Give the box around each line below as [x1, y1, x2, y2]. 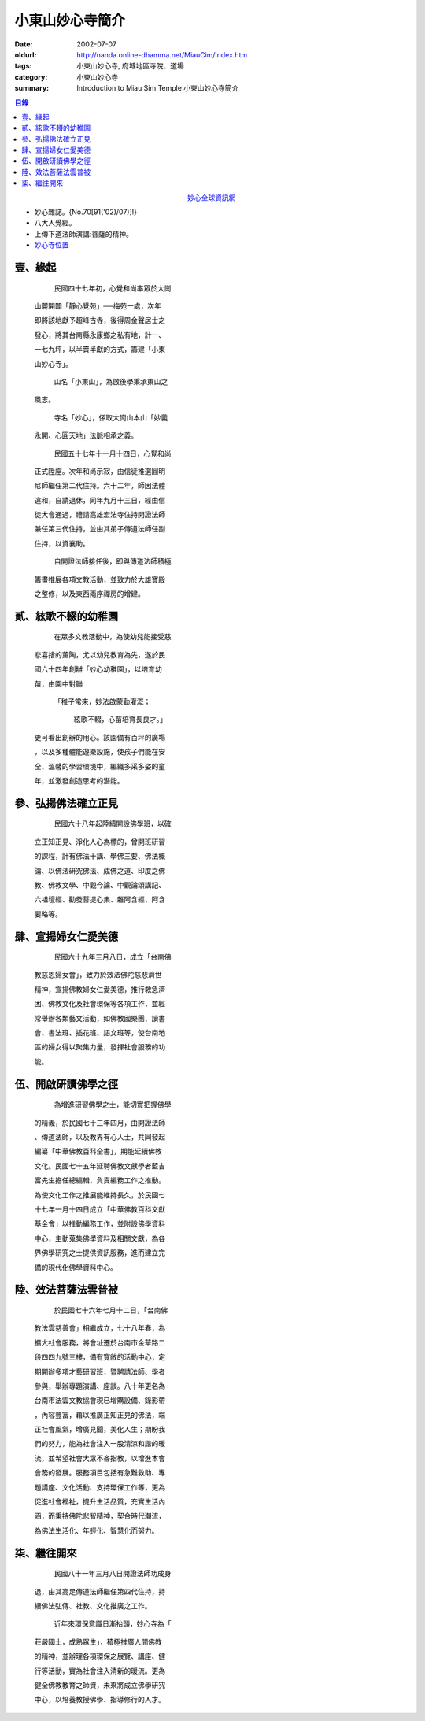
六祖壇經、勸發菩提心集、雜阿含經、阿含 [34, 894, 165, 905]
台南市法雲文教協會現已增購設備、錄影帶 [34, 1396, 165, 1405]
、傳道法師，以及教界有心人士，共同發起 [34, 1132, 165, 1142]
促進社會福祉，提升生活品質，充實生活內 [34, 1497, 165, 1507]
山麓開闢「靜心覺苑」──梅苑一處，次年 [34, 301, 161, 310]
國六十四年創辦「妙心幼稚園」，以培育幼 [34, 664, 162, 674]
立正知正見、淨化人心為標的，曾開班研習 [34, 837, 165, 846]
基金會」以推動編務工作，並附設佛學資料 [34, 1219, 165, 1228]
